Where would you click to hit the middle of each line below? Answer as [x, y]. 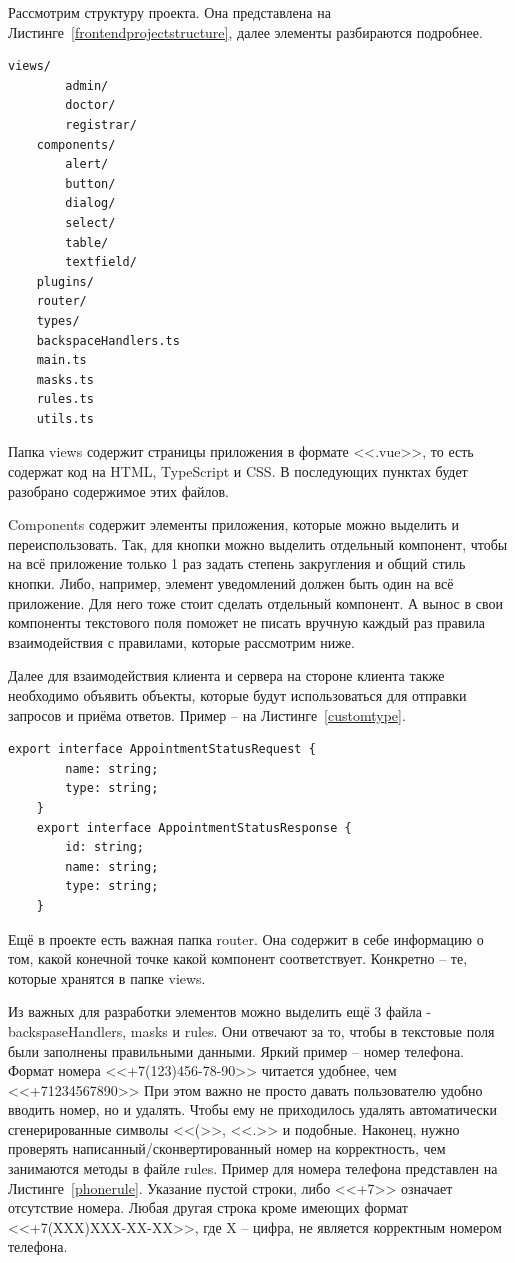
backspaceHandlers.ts [108, 340]
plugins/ [65, 281]
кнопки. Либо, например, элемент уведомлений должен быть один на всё [231, 583]
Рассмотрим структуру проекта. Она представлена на [169, 12]
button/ [90, 183]
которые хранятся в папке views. [107, 977]
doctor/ [90, 105]
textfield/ [101, 262]
